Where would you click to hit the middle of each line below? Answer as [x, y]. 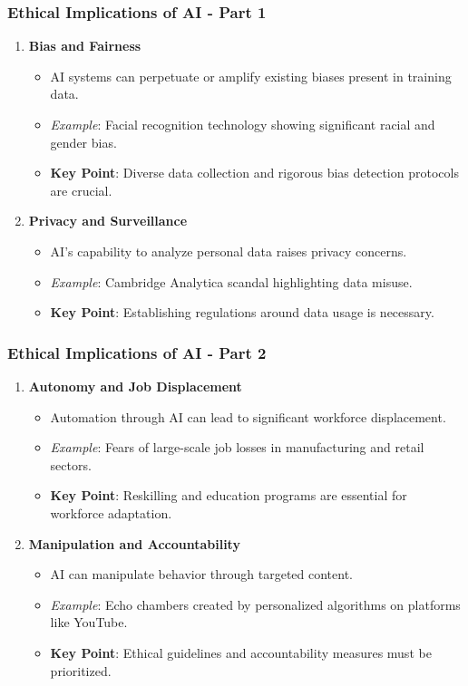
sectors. [71, 464]
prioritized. [81, 670]
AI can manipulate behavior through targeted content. [202, 574]
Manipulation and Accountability [134, 543]
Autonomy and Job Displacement [135, 386]
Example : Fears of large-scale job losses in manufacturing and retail [237, 447]
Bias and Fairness [85, 46]
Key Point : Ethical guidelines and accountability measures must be [241, 652]
